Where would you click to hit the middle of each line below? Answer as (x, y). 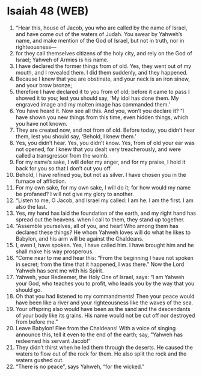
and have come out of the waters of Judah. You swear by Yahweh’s (99, 34)
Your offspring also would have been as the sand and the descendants (103, 309)
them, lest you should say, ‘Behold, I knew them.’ (76, 136)
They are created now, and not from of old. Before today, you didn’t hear (105, 130)
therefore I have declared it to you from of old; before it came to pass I (103, 91)
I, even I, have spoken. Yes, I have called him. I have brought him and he (105, 245)
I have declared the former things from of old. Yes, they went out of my (103, 66)
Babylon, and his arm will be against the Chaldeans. (79, 238)
